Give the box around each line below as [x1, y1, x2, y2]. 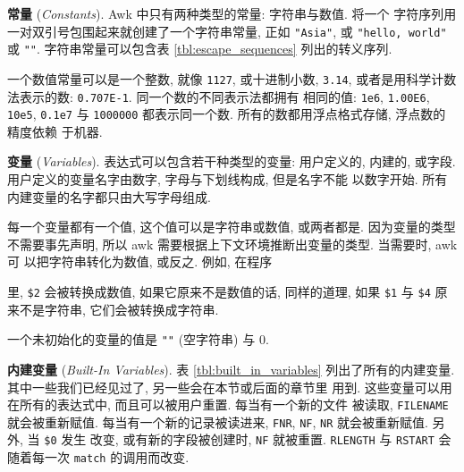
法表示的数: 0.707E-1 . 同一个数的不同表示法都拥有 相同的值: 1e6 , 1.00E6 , [7, 87, 430, 105]
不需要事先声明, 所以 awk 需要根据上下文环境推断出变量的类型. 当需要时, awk [7, 234, 458, 253]
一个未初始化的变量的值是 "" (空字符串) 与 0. [7, 330, 269, 349]
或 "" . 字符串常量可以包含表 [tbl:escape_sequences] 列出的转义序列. [7, 39, 392, 58]
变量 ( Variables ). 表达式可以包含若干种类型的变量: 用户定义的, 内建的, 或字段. [7, 152, 456, 171]
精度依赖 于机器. [7, 122, 103, 140]
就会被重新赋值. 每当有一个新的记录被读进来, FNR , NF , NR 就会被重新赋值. [7, 412, 428, 431]
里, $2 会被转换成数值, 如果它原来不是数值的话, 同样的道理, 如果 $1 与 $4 [7, 282, 431, 301]
